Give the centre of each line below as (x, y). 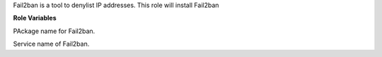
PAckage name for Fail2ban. (54, 31)
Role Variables (35, 18)
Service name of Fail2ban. (51, 44)
